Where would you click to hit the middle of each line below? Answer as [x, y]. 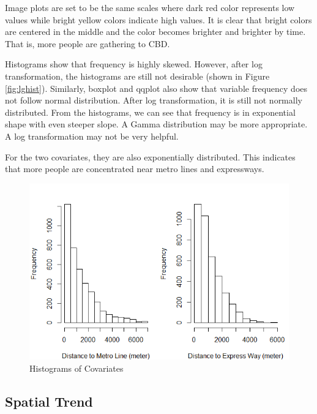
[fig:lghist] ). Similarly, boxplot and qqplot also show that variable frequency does [156, 88]
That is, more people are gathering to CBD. [88, 43]
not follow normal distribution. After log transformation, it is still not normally [154, 100]
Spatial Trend [49, 401]
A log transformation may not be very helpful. [92, 136]
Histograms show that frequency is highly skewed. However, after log [134, 64]
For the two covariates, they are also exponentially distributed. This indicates [150, 156]
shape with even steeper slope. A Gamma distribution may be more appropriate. [156, 124]
